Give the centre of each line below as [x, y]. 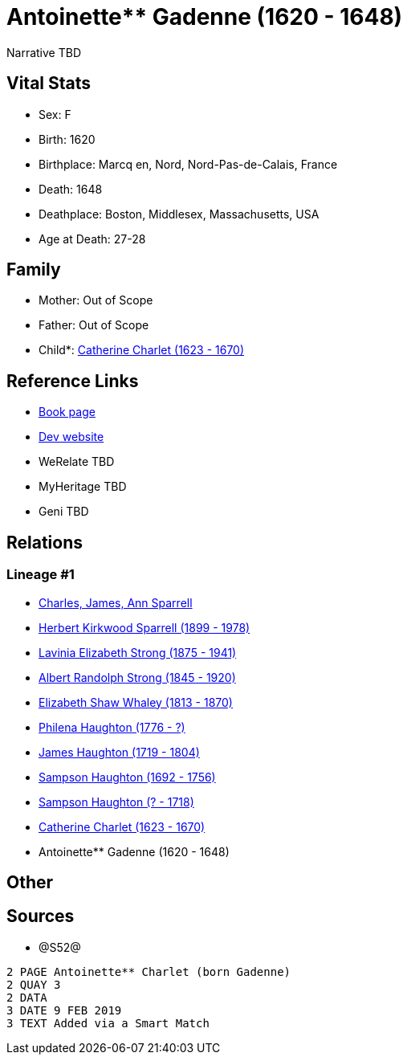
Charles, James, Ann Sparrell [116, 602]
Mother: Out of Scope [96, 300]
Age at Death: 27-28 [92, 239]
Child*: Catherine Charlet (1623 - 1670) [142, 350]
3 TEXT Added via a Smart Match [108, 1023]
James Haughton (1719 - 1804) [119, 752]
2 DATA [27, 997]
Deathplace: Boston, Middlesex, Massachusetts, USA [179, 214]
